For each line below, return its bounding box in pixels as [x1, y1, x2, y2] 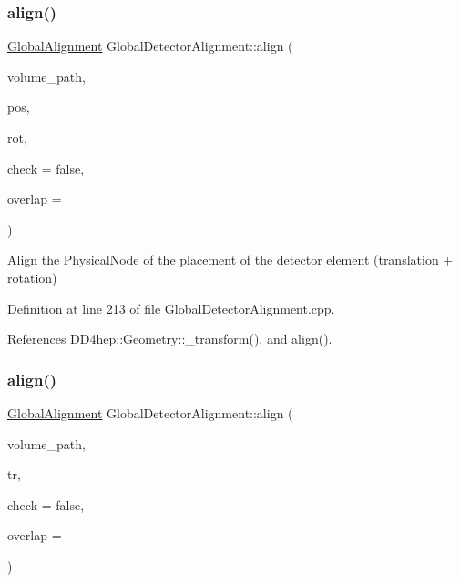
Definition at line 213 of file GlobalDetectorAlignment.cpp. [7, 298, 335, 317]
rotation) [7, 267, 57, 286]
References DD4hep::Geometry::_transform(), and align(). [7, 329, 332, 348]
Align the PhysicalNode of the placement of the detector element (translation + [7, 250, 454, 269]
